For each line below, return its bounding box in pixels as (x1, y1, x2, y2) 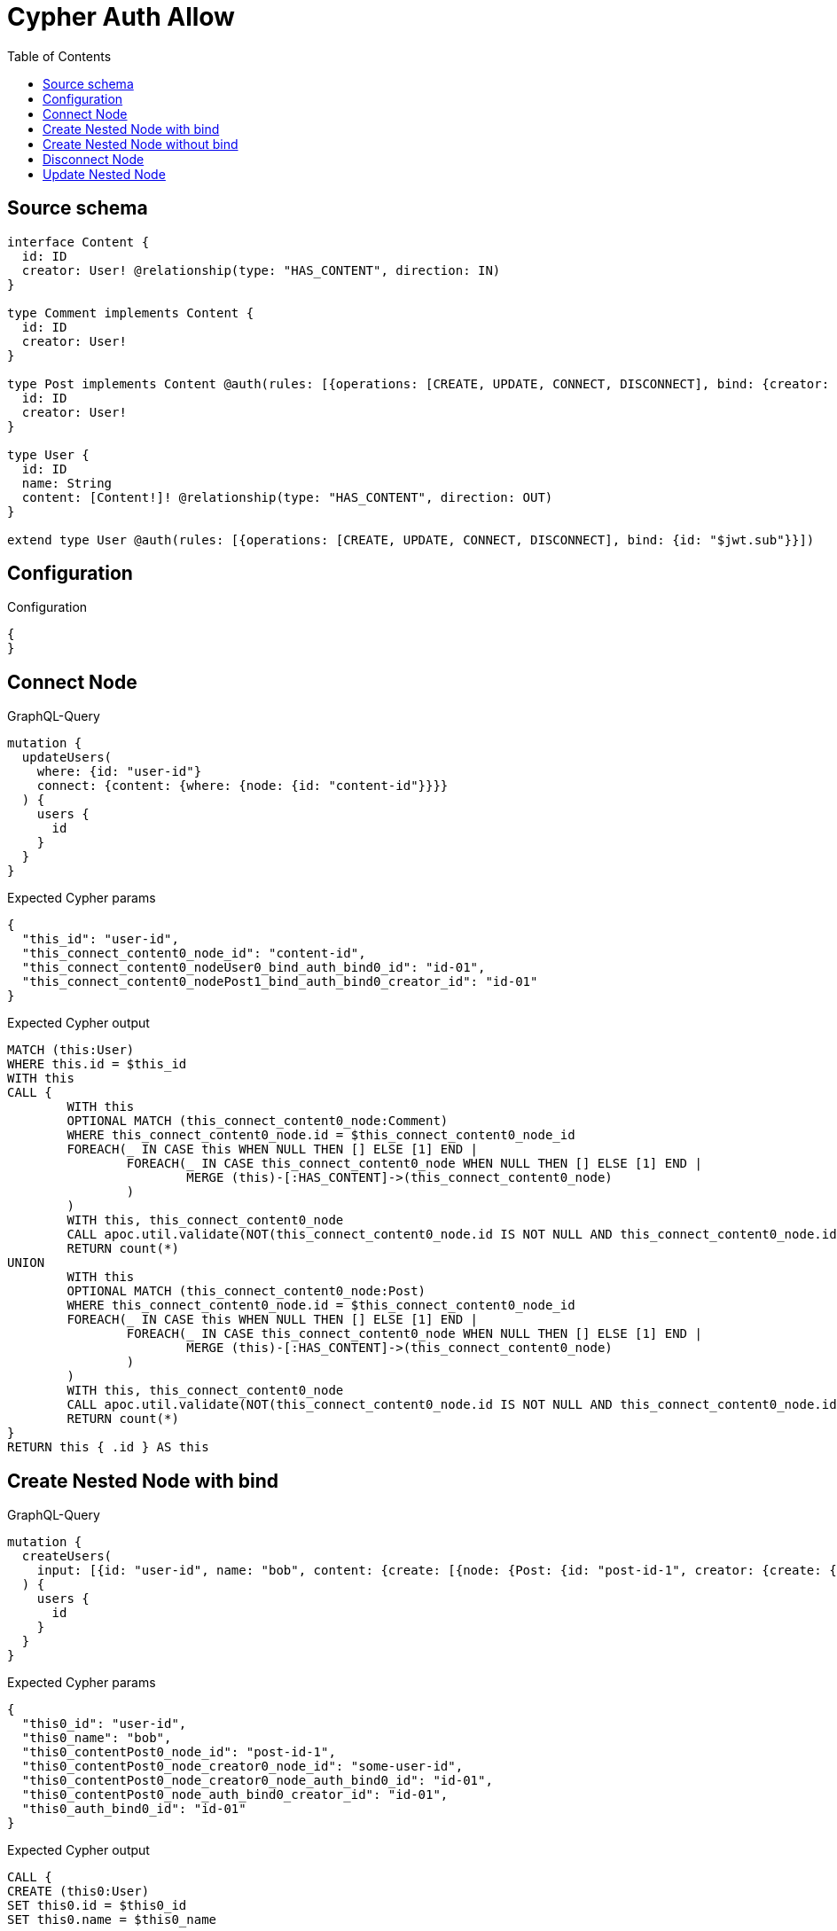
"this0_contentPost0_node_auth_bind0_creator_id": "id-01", (21, 1787, 449, 1802)
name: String (21, 475, 113, 490)
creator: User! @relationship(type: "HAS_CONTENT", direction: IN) (21, 262, 501, 278)
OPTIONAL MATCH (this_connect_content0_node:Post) (66, 1284, 426, 1299)
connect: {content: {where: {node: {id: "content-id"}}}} (36, 778, 449, 794)
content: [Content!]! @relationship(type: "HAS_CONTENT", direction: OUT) (21, 489, 553, 504)
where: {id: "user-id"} (36, 764, 202, 779)
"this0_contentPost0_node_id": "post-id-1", (21, 1745, 336, 1760)
